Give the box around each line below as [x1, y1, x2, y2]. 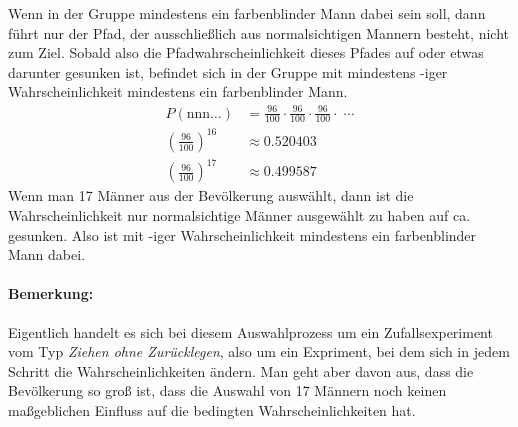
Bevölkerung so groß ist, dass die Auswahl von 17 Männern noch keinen [8, 380, 447, 401]
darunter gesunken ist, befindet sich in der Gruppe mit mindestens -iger [8, 61, 448, 82]
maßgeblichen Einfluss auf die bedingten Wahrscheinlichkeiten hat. [8, 399, 416, 420]
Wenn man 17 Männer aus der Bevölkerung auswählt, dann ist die [8, 185, 414, 206]
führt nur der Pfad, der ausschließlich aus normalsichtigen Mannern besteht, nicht [8, 22, 509, 43]
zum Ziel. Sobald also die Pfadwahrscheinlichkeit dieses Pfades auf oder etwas [8, 42, 484, 63]
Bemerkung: [8, 283, 94, 304]
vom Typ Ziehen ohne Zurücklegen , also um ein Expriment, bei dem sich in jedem [8, 341, 510, 362]
